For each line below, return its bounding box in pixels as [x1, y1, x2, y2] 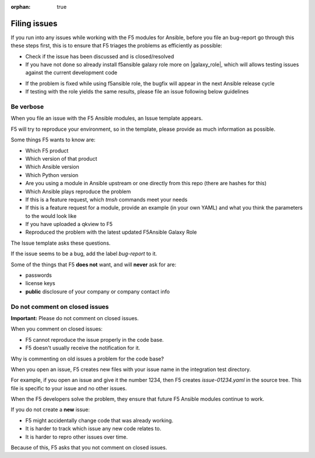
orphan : [10, 4, 31, 10]
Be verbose [10, 103, 44, 111]
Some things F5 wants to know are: [10, 136, 96, 143]
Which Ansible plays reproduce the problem [25, 188, 131, 195]
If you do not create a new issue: [10, 406, 90, 413]
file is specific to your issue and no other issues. [10, 384, 127, 391]
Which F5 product [25, 147, 69, 154]
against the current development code [25, 69, 118, 76]
